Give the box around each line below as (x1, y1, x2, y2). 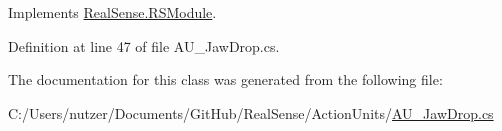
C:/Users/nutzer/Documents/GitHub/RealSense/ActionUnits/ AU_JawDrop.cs (8, 102, 494, 123)
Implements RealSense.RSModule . (8, 2, 217, 22)
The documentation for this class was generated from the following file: (8, 69, 443, 90)
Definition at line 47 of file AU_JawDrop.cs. (8, 35, 280, 56)
